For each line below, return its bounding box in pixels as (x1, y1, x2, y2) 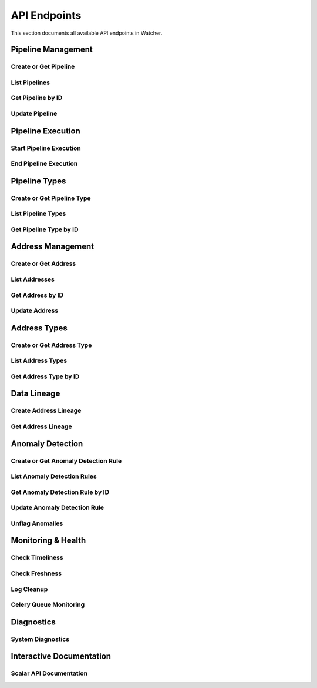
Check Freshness (11, 569, 62, 577)
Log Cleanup (11, 585, 48, 593)
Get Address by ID (11, 291, 64, 299)
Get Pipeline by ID (11, 94, 63, 102)
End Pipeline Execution (11, 159, 78, 168)
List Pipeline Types (11, 209, 66, 218)
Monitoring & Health (11, 536, 86, 546)
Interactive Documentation (11, 652, 112, 662)
